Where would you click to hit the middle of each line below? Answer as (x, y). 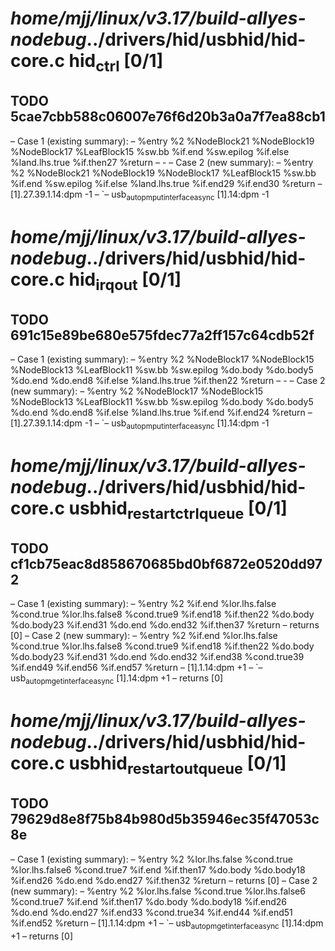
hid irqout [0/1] (125, 281)
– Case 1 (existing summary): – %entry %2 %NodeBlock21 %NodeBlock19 (162, 141)
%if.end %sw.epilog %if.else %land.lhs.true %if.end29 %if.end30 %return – (166, 183)
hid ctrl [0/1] (116, 63)
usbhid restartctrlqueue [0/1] (178, 510)
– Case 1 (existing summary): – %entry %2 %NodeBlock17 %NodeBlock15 (162, 359)
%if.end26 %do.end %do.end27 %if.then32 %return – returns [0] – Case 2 (164, 880)
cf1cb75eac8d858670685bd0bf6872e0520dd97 (166, 563)
